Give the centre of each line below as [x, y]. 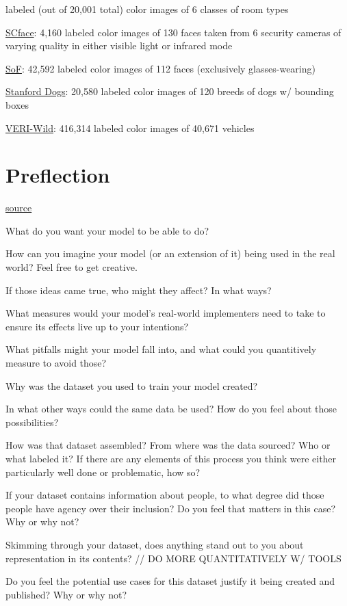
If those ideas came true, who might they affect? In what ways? [139, 290]
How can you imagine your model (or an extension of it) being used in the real [170, 253]
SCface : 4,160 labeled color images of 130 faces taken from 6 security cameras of [173, 32]
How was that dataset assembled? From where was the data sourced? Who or [168, 445]
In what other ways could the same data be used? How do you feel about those [171, 409]
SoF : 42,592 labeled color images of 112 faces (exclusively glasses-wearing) [160, 68]
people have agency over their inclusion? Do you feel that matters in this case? [171, 508]
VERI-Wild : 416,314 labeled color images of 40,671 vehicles [130, 128]
